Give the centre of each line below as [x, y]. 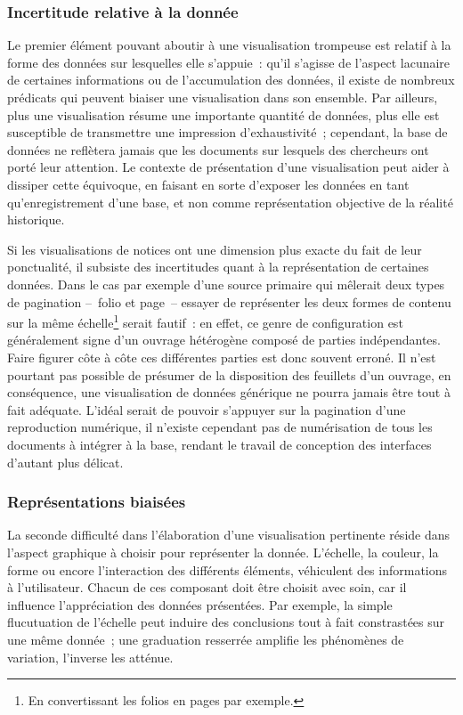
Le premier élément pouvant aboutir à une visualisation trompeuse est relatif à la [229, 45]
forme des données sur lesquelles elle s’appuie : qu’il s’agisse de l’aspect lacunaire [229, 62]
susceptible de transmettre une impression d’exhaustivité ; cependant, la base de [227, 132]
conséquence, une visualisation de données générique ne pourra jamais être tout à [229, 392]
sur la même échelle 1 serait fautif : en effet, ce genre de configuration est [205, 321]
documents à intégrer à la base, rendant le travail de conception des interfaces [219, 444]
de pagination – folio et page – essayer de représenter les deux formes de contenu [229, 301]
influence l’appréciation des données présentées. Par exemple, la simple [200, 604]
